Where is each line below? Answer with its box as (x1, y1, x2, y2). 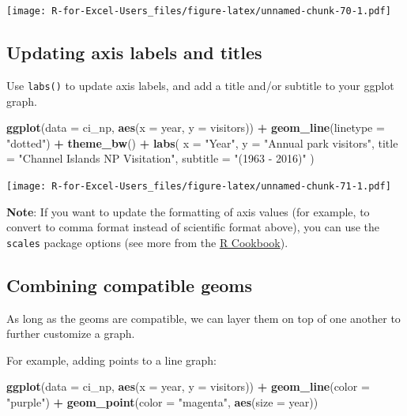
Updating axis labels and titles (6, 40, 262, 65)
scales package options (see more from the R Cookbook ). (6, 234, 288, 250)
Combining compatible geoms (6, 272, 253, 297)
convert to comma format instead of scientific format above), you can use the (6, 219, 380, 235)
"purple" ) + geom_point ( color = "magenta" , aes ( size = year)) (6, 393, 318, 410)
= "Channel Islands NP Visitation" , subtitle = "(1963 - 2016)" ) (6, 150, 315, 167)
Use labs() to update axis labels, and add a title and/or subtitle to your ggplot (6, 77, 394, 93)
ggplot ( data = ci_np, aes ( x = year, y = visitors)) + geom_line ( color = (6, 378, 370, 395)
